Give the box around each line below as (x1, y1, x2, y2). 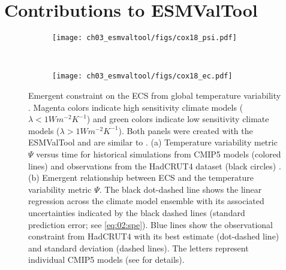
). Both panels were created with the (118, 124, 253, 136)
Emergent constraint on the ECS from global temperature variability (28, 89, 281, 102)
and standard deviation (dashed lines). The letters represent (28, 241, 249, 254)
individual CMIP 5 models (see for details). (28, 253, 185, 266)
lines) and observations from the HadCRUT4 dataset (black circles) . (28, 159, 281, 172)
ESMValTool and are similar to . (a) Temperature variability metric (28, 136, 278, 148)
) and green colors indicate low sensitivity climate (86, 113, 269, 125)
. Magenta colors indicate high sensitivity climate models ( (28, 101, 243, 113)
